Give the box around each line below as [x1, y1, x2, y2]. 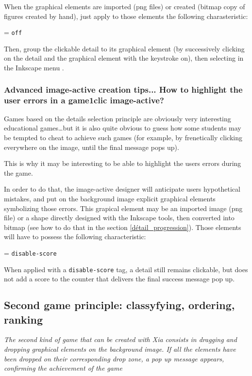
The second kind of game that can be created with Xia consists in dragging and [4, 334, 237, 344]
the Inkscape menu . [4, 63, 64, 73]
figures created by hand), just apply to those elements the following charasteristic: [4, 11, 248, 21]
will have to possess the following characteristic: [4, 231, 146, 242]
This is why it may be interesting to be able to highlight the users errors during [4, 158, 241, 168]
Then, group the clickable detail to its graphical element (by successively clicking [4, 43, 245, 53]
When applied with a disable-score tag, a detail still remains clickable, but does [4, 264, 248, 274]
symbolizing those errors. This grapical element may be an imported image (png [4, 203, 243, 213]
